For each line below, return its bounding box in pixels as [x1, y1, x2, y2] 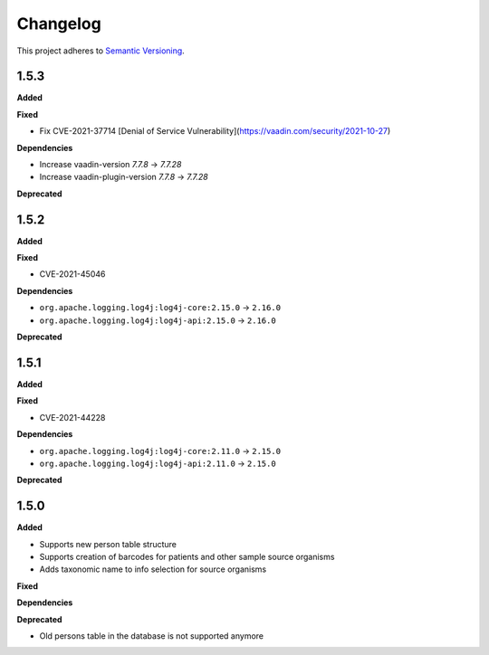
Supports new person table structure [39, 538, 177, 549]
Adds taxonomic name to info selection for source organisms [39, 564, 267, 574]
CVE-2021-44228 [39, 412, 106, 422]
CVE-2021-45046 [39, 269, 106, 280]
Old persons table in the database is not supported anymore [39, 630, 264, 641]
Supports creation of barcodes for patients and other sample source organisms [39, 551, 335, 562]
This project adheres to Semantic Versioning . [16, 45, 185, 56]
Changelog [16, 14, 101, 33]
